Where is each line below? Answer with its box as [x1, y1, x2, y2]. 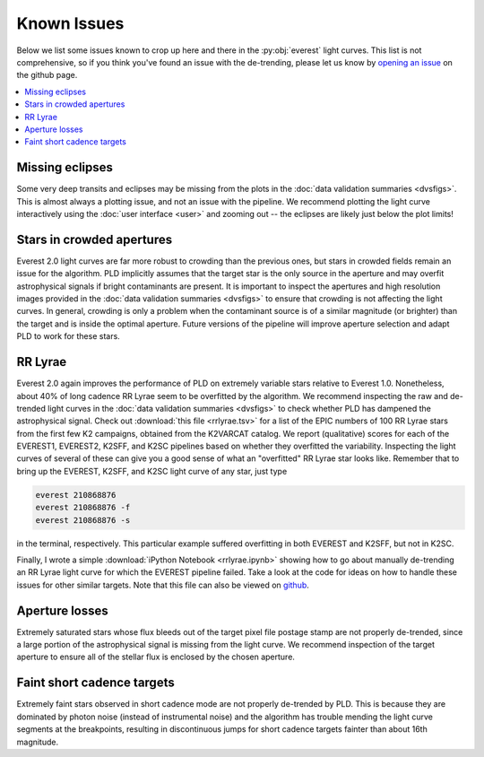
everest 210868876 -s [35, 515, 131, 525]
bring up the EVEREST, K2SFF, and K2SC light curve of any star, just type [16, 466, 288, 476]
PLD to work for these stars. [16, 331, 120, 342]
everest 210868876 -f [35, 502, 131, 513]
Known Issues [16, 13, 125, 33]
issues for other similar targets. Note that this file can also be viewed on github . [16, 579, 309, 590]
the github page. [16, 70, 78, 81]
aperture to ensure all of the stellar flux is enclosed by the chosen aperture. [16, 651, 296, 663]
